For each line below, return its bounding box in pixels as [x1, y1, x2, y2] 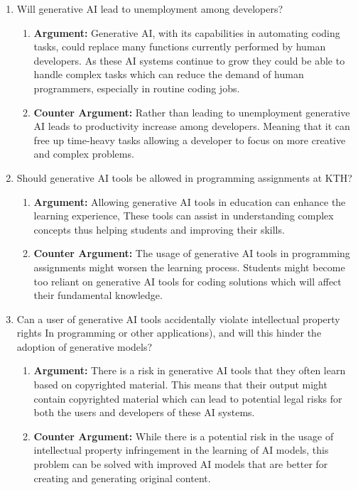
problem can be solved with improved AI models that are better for [33, 457, 328, 472]
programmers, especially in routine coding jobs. [33, 80, 240, 95]
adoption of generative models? [16, 339, 153, 354]
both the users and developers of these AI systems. [33, 405, 255, 420]
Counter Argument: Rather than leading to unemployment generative [33, 104, 350, 119]
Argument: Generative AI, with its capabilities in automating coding [33, 25, 340, 40]
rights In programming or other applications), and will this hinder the [16, 325, 322, 340]
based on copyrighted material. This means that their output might [33, 377, 327, 392]
